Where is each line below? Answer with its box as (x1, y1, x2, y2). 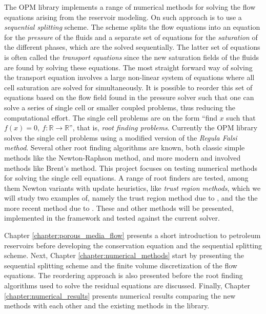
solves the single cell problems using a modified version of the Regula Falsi (4, 132, 237, 143)
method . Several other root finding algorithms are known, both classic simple (4, 142, 245, 153)
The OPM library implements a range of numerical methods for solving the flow (4, 2, 256, 12)
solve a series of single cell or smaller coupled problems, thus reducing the (4, 102, 236, 112)
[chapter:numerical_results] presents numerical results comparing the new (4, 290, 236, 301)
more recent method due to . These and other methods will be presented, (4, 202, 234, 213)
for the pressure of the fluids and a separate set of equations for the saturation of (4, 31, 258, 42)
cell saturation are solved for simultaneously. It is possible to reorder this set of (4, 82, 253, 92)
